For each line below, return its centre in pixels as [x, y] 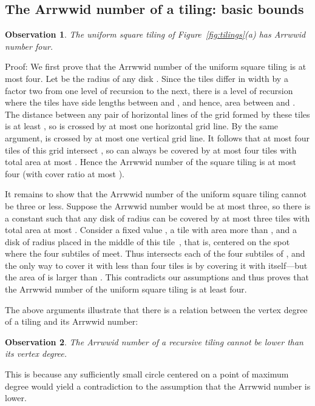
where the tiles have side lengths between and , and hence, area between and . [150, 102]
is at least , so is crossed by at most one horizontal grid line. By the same [142, 126]
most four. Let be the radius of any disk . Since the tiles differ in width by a [147, 78]
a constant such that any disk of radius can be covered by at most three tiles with [157, 218]
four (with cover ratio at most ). [65, 173]
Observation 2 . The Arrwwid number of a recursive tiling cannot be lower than [154, 341]
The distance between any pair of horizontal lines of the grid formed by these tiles [157, 114]
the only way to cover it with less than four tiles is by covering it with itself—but [156, 265]
